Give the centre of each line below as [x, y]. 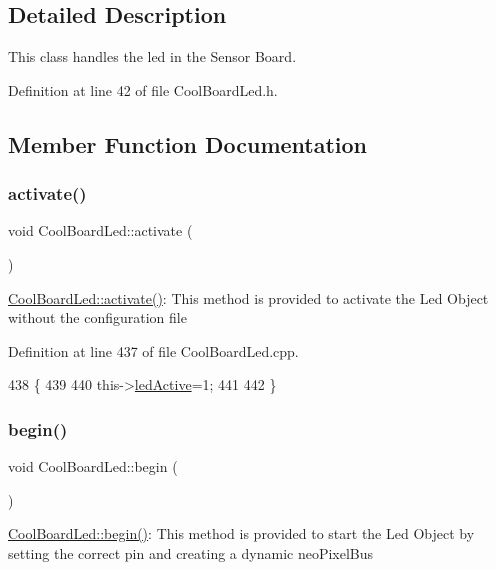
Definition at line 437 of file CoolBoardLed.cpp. [153, 350]
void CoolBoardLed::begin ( [93, 466]
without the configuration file [97, 317]
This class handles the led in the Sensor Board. [152, 56]
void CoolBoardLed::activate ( [100, 230]
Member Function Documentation [188, 143]
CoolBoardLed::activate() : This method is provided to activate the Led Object [248, 297]
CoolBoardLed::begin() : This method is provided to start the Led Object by [241, 533]
